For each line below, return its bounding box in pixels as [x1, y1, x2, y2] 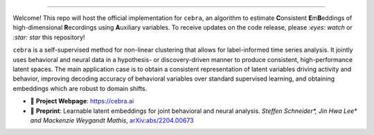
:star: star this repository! [12, 33, 86, 41]
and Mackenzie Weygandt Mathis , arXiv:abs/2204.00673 [30, 116, 194, 124]
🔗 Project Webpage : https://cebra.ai [30, 97, 134, 105]
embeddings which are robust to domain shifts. [12, 84, 148, 92]
